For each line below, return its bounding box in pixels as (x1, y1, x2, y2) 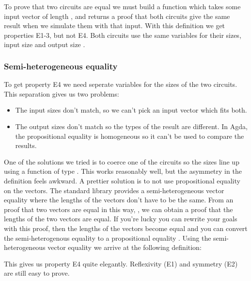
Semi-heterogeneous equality (4, 60, 118, 72)
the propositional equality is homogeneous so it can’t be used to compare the (15, 131, 244, 141)
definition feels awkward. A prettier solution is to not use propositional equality (4, 175, 240, 185)
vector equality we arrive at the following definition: (47, 242, 202, 252)
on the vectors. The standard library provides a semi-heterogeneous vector (4, 185, 224, 195)
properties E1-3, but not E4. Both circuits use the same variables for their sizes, (4, 30, 241, 40)
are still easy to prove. (4, 268, 70, 278)
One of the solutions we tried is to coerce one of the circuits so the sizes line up (4, 156, 239, 166)
